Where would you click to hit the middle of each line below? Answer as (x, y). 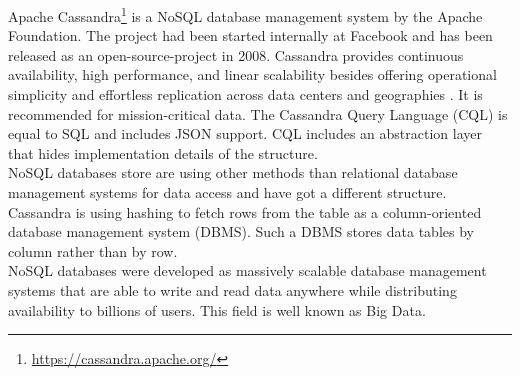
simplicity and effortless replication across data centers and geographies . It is (245, 94)
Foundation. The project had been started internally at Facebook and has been (250, 35)
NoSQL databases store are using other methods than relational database (233, 172)
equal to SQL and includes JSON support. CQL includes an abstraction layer (245, 133)
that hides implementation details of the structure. (163, 152)
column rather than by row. (93, 250)
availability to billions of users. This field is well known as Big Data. (217, 309)
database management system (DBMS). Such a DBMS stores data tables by (241, 231)
